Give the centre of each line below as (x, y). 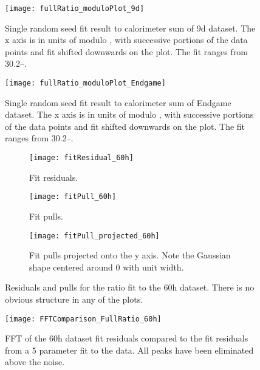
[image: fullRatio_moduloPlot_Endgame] (85, 83)
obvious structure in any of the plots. (74, 299)
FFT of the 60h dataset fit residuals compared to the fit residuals (127, 338)
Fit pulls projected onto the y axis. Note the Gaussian (130, 255)
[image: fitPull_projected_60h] (94, 236)
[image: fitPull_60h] (73, 197)
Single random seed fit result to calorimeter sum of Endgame (118, 102)
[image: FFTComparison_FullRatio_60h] (83, 319)
